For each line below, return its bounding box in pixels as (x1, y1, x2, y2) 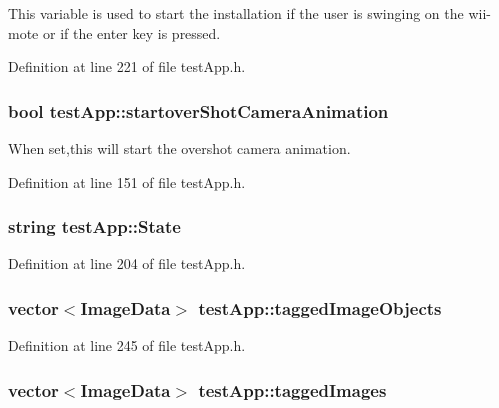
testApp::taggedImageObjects (198, 295, 442, 320)
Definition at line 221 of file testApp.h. (8, 56, 246, 77)
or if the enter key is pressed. (42, 22, 221, 43)
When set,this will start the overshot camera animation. (8, 138, 351, 158)
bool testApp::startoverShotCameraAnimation (8, 98, 389, 123)
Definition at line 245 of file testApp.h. (8, 335, 246, 356)
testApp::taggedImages (198, 377, 387, 402)
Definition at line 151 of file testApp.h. (8, 171, 246, 192)
